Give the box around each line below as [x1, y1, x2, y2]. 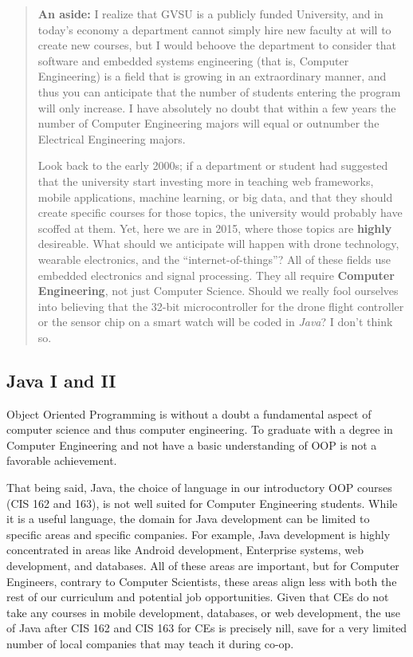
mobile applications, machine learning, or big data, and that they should [37, 188, 393, 205]
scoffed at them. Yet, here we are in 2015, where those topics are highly [37, 219, 392, 236]
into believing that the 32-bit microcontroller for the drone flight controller [37, 297, 404, 314]
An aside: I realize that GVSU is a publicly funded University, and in [37, 6, 383, 22]
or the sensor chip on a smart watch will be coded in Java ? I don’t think [37, 313, 393, 330]
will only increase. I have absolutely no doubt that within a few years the [37, 99, 396, 116]
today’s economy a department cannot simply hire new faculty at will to [37, 21, 391, 37]
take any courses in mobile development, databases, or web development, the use [6, 604, 400, 620]
